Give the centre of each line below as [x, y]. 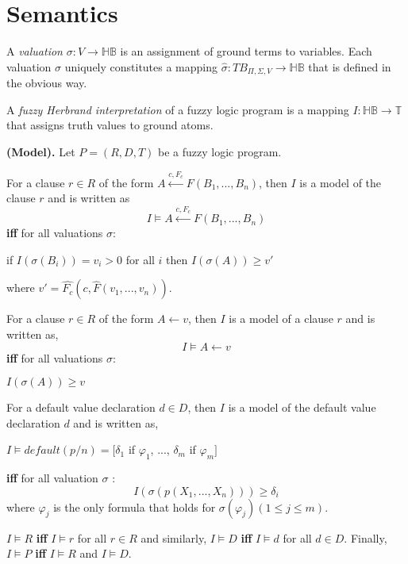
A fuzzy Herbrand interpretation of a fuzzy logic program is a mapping [178, 109]
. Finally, [366, 537]
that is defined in [350, 66]
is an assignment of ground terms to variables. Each [246, 51]
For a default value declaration [81, 407]
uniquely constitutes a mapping [141, 66]
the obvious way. [47, 83]
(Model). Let [41, 151]
